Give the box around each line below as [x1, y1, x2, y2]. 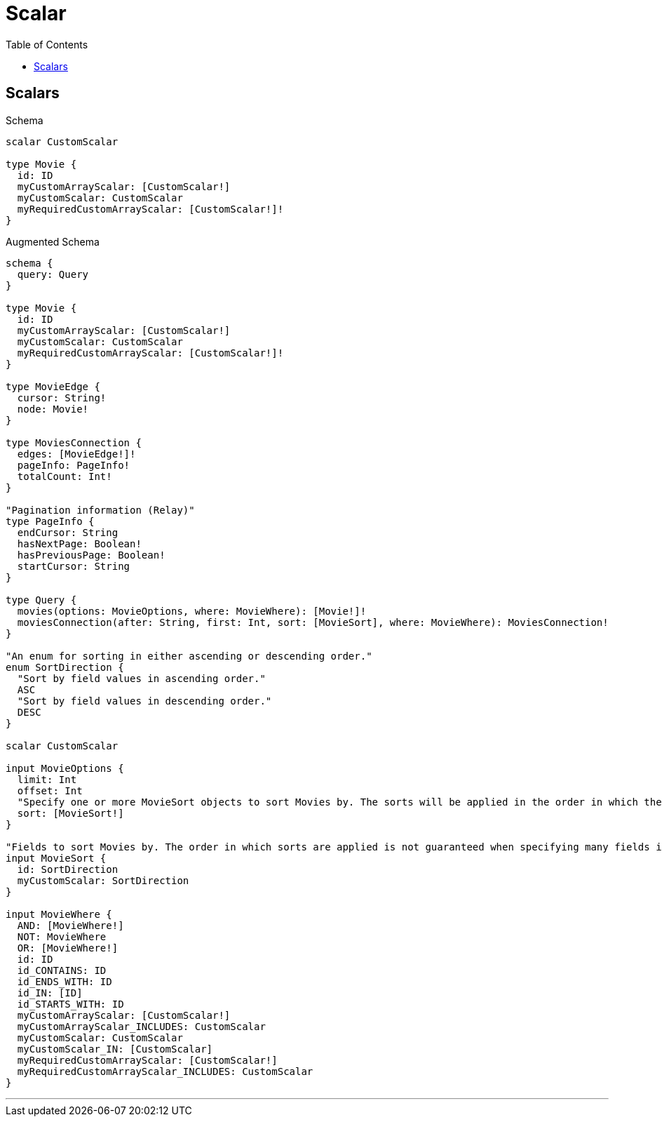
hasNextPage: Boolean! [17, 537, 142, 549]
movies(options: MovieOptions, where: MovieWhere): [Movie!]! [17, 605, 367, 617]
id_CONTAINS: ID [17, 964, 107, 976]
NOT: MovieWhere [17, 930, 107, 942]
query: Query [17, 268, 89, 280]
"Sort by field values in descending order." [17, 695, 272, 707]
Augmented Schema [6, 235, 100, 248]
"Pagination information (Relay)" [6, 504, 195, 516]
